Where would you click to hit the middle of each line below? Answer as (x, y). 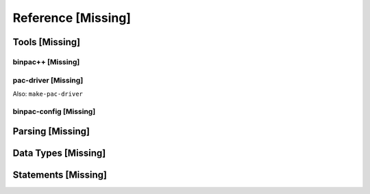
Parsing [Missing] (51, 131)
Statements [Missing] (60, 175)
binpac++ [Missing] (46, 61)
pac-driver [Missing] (48, 80)
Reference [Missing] (72, 18)
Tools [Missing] (47, 42)
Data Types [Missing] (59, 153)
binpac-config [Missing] (54, 111)
